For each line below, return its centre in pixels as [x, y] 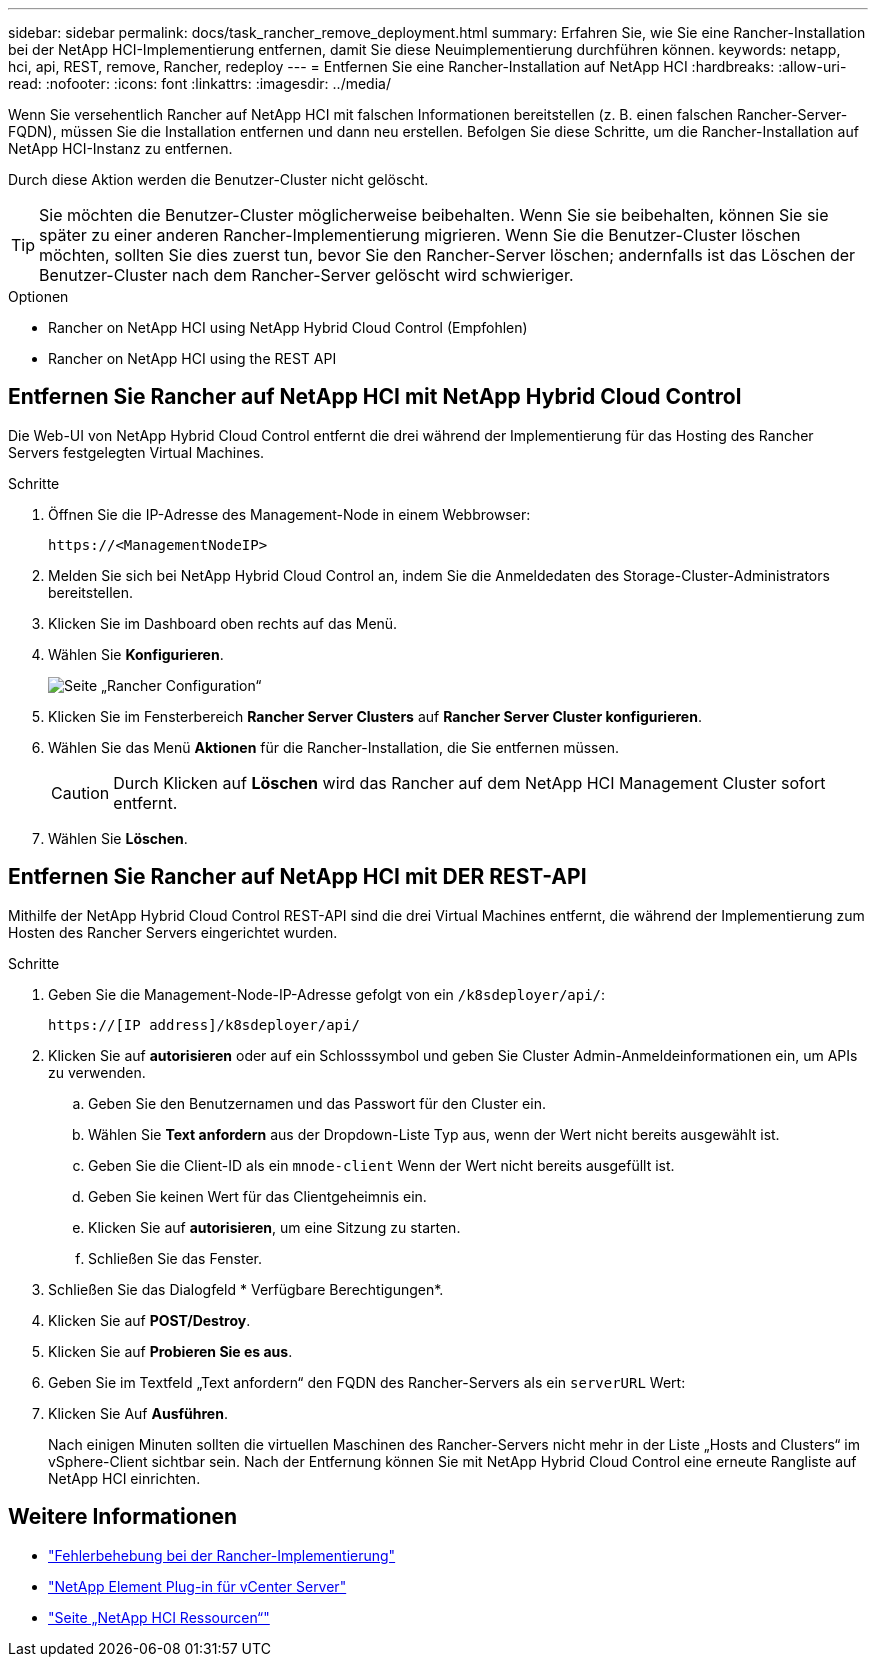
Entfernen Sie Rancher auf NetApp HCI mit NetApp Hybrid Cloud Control [375, 397]
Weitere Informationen [123, 1517]
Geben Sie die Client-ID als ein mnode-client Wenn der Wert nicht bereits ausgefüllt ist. [381, 1165]
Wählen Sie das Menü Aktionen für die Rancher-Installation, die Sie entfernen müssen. [333, 747]
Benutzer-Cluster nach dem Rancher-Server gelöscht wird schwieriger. [306, 275]
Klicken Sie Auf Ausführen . [138, 1413]
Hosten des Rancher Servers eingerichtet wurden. [173, 932]
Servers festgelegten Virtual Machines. [136, 452]
